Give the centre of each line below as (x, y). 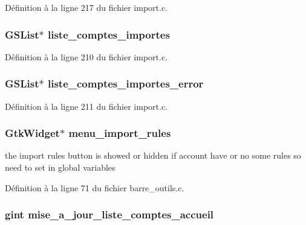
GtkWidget (32, 133)
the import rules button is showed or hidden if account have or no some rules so (153, 155)
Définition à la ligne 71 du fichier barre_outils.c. (95, 187)
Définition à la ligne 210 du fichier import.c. (86, 56)
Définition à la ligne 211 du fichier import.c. (86, 106)
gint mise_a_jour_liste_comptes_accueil (109, 214)
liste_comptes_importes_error (125, 84)
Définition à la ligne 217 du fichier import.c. (86, 7)
